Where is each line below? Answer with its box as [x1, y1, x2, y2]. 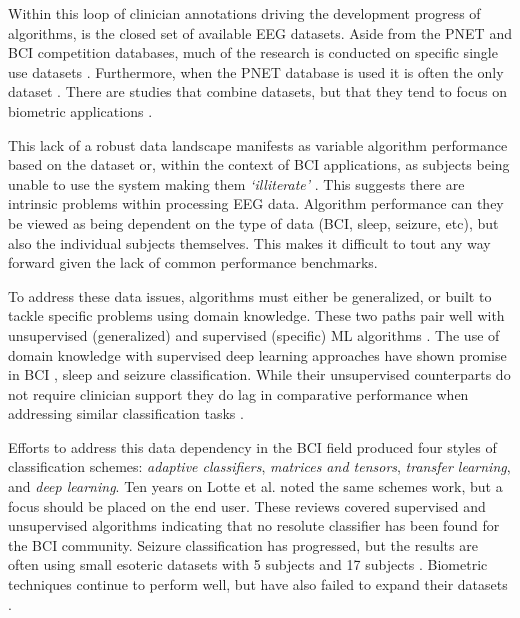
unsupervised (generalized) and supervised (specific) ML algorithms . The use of [8, 324, 500, 345]
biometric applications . [8, 100, 153, 121]
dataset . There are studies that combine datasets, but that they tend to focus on [8, 81, 508, 102]
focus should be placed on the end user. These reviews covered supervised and [8, 495, 486, 516]
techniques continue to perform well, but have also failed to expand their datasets [8, 574, 508, 595]
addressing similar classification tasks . [8, 403, 244, 424]
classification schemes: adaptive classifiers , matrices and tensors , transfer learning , [8, 456, 511, 477]
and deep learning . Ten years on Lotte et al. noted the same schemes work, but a [8, 476, 503, 497]
